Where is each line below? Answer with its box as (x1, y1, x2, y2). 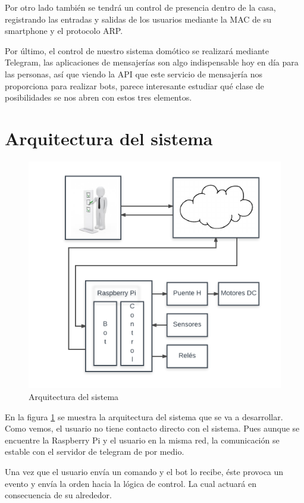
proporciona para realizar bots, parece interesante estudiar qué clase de (5, 79, 264, 92)
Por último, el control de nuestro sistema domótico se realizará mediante (5, 44, 269, 57)
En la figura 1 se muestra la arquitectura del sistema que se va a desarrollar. (5, 410, 283, 423)
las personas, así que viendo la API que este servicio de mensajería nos (5, 67, 262, 80)
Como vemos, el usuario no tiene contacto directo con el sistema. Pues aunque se (5, 422, 300, 435)
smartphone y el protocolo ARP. (5, 24, 123, 37)
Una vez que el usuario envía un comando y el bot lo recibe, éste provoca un (5, 465, 284, 478)
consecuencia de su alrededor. (5, 489, 112, 501)
